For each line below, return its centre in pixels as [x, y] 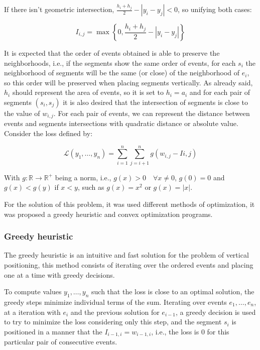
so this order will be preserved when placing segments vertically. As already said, [128, 82]
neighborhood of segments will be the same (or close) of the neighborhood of [122, 73]
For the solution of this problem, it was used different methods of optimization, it [129, 204]
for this [218, 331]
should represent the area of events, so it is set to [88, 92]
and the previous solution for [115, 312]
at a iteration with [32, 312]
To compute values [33, 291]
